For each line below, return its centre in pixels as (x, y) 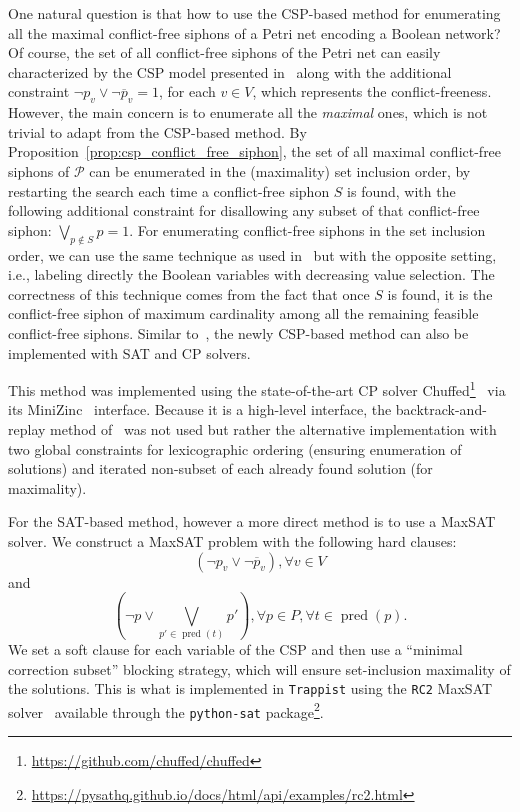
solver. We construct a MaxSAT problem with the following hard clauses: (232, 540)
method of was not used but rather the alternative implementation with (273, 428)
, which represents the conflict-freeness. (372, 91)
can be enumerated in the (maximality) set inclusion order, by (280, 170)
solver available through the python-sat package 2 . (166, 710)
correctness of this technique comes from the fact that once (189, 293)
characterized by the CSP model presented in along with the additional (230, 71)
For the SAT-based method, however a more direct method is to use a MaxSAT (252, 521)
